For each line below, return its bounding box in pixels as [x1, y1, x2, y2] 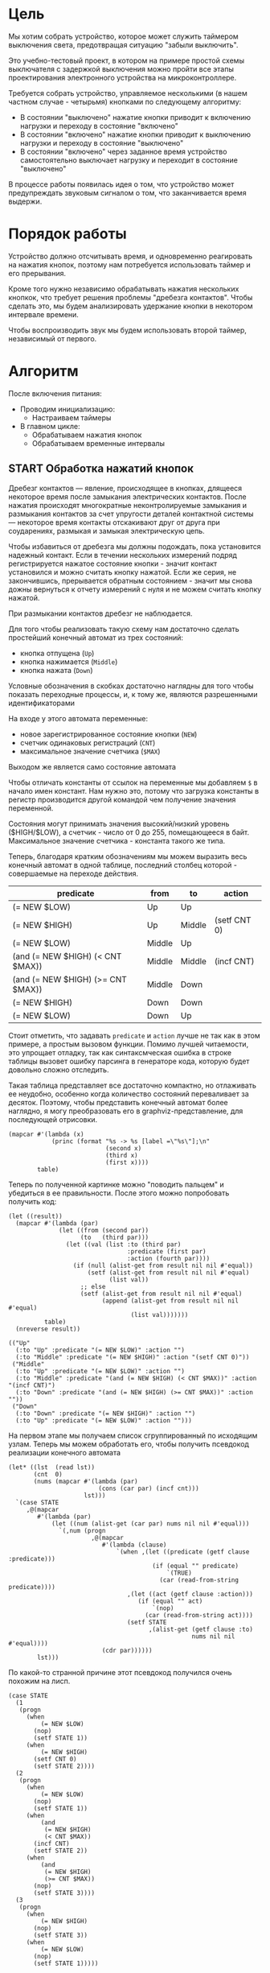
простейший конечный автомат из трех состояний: [8, 633, 183, 642]
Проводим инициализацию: [19, 404, 115, 414]
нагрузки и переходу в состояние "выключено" [19, 138, 184, 147]
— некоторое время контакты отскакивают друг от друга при [8, 517, 221, 527]
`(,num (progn [59, 1526, 106, 1534]
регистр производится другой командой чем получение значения [8, 795, 236, 804]
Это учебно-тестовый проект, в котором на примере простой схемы [8, 56, 245, 65]
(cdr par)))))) [101, 1646, 153, 1654]
